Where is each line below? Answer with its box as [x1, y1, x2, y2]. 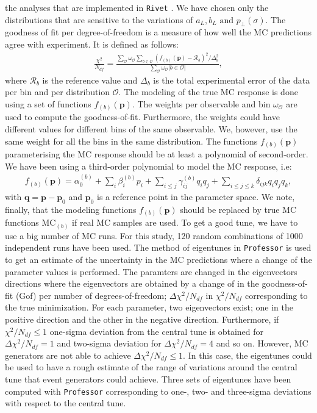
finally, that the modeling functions [5, 203, 137, 215]
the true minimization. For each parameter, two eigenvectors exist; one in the [5, 301, 294, 314]
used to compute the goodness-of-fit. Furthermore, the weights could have [5, 110, 280, 123]
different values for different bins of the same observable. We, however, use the [5, 123, 297, 135]
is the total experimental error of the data [153, 73, 310, 86]
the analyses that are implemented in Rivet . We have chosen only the [5, 1, 269, 13]
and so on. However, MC [216, 337, 308, 350]
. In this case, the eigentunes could [183, 348, 312, 361]
